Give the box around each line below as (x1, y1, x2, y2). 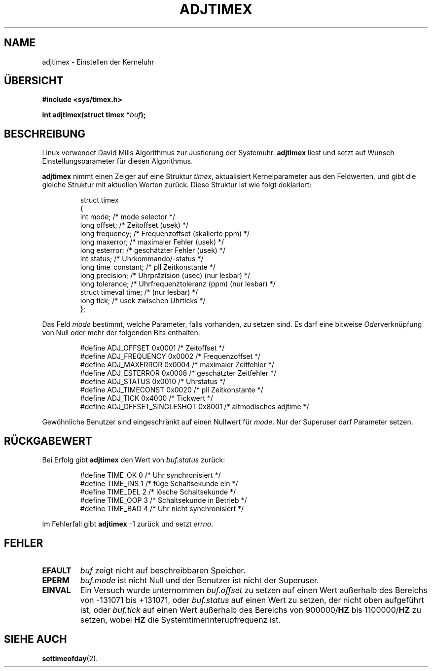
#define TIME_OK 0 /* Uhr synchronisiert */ (80, 471, 221, 480)
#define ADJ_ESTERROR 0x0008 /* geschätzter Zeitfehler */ (80, 369, 277, 378)
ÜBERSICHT (4, 74, 64, 87)
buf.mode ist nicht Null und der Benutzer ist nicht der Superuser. (80, 575, 319, 585)
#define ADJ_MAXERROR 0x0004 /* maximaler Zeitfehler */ (80, 360, 274, 369)
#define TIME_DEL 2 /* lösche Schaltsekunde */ (80, 488, 236, 496)
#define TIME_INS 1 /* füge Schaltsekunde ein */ (80, 479, 238, 488)
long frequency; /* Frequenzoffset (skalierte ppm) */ (80, 229, 250, 238)
